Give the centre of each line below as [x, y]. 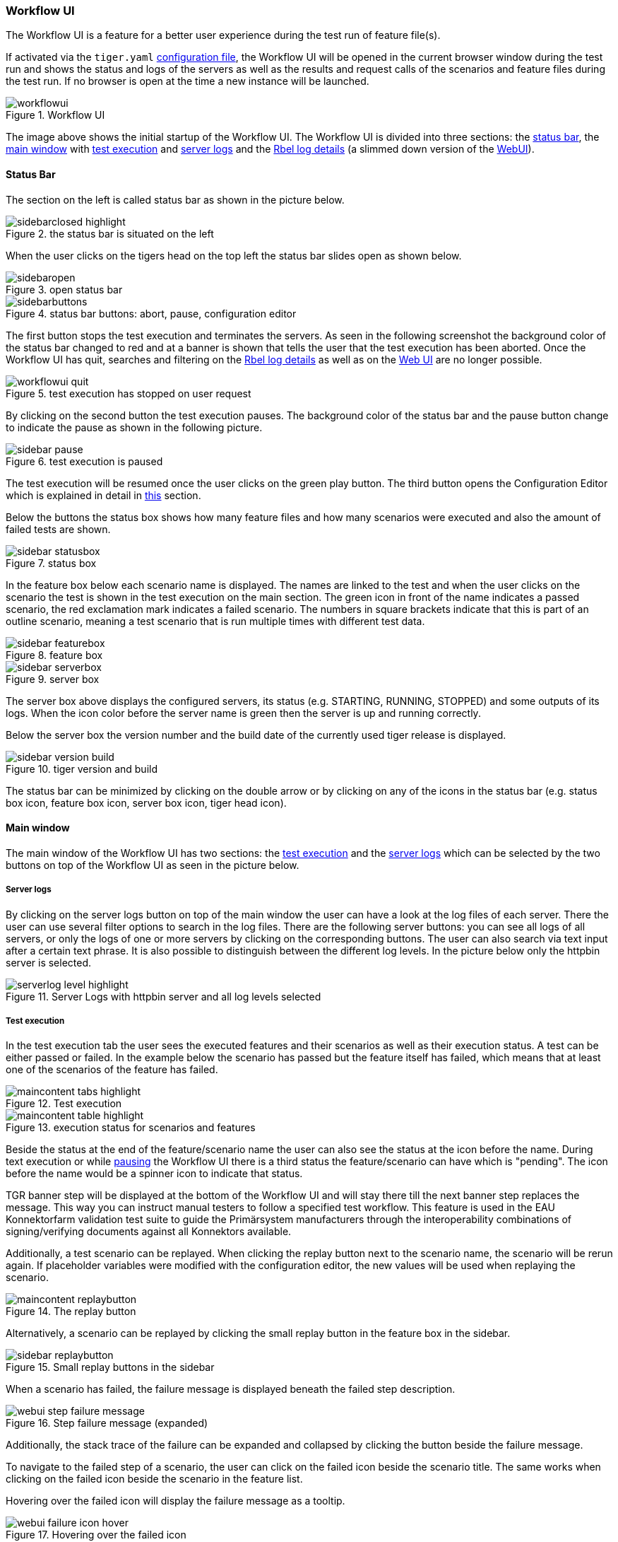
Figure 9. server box [53, 679]
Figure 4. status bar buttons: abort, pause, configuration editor [151, 313]
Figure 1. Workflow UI [55, 115]
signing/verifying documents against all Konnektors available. [149, 1232]
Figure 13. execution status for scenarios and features [131, 1128]
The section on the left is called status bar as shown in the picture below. [175, 199]
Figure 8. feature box [54, 655]
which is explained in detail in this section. [103, 495]
